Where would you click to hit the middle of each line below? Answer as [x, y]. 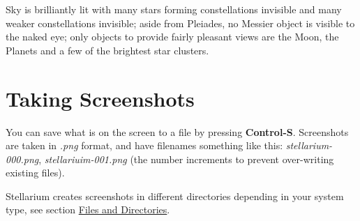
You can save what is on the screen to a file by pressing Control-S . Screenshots [177, 131]
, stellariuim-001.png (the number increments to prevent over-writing [186, 159]
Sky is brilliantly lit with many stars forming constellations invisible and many [174, 9]
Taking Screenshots [100, 98]
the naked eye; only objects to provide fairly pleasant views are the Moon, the [172, 37]
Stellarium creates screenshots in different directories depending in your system [175, 196]
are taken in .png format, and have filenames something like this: [144, 145]
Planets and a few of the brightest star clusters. [107, 50]
